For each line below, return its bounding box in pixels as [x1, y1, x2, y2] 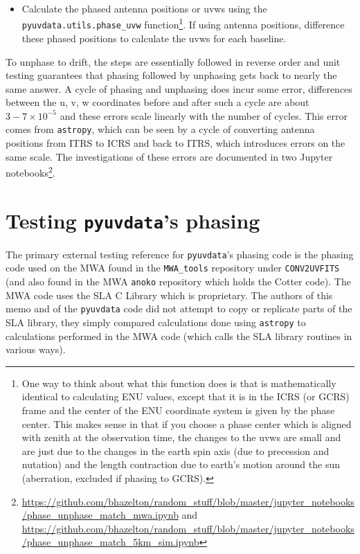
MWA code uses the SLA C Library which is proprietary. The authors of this [6, 287, 333, 302]
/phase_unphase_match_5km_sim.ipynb [21, 535, 199, 549]
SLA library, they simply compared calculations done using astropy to [6, 315, 306, 330]
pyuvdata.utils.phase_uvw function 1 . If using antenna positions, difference [21, 15, 345, 32]
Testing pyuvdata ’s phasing [6, 206, 260, 234]
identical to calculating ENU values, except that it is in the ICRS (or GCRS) [21, 389, 350, 404]
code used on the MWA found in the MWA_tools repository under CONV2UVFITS [6, 260, 340, 275]
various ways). [6, 342, 66, 357]
